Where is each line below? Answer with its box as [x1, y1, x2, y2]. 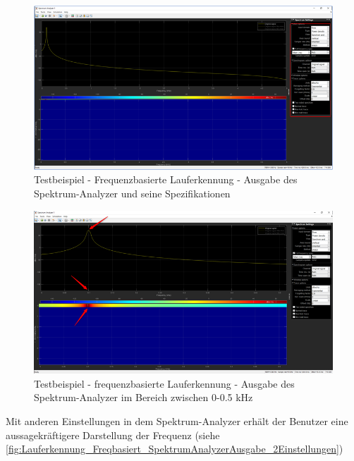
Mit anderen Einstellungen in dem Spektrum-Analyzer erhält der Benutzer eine [6, 414, 348, 429]
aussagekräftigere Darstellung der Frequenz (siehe [6, 427, 220, 442]
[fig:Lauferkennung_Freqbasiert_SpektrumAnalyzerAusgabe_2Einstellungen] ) [6, 441, 343, 456]
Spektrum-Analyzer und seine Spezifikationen [34, 185, 231, 200]
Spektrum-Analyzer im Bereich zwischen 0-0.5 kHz [34, 390, 253, 405]
